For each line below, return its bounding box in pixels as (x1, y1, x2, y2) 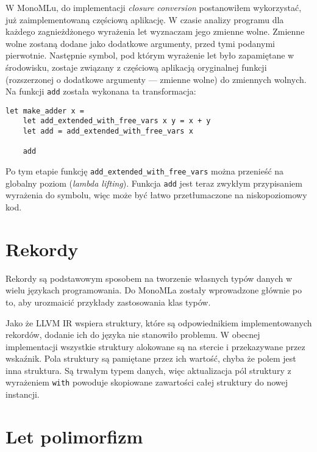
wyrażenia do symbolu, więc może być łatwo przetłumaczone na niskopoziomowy (5, 188, 307, 201)
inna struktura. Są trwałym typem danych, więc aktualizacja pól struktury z (5, 364, 291, 376)
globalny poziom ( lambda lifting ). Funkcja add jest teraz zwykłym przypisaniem (5, 176, 302, 189)
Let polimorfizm (5, 423, 143, 448)
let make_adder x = (5, 106, 84, 115)
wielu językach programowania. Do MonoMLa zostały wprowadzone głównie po (5, 284, 302, 296)
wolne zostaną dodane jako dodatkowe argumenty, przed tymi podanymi (5, 37, 275, 49)
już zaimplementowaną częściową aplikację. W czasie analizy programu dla (5, 13, 284, 26)
